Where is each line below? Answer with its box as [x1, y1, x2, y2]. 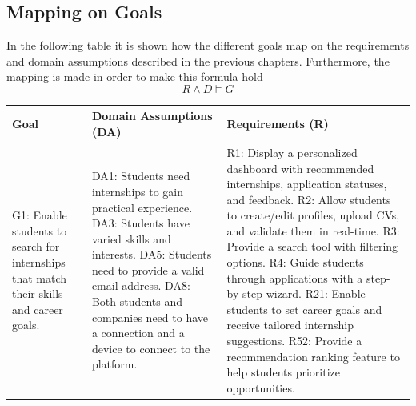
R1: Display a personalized [226, 143, 358, 160]
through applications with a [226, 269, 363, 286]
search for [12, 238, 60, 255]
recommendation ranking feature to [226, 348, 400, 364]
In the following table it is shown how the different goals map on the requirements [6, 37, 410, 54]
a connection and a [91, 324, 185, 341]
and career [12, 300, 63, 317]
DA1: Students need [91, 167, 190, 184]
